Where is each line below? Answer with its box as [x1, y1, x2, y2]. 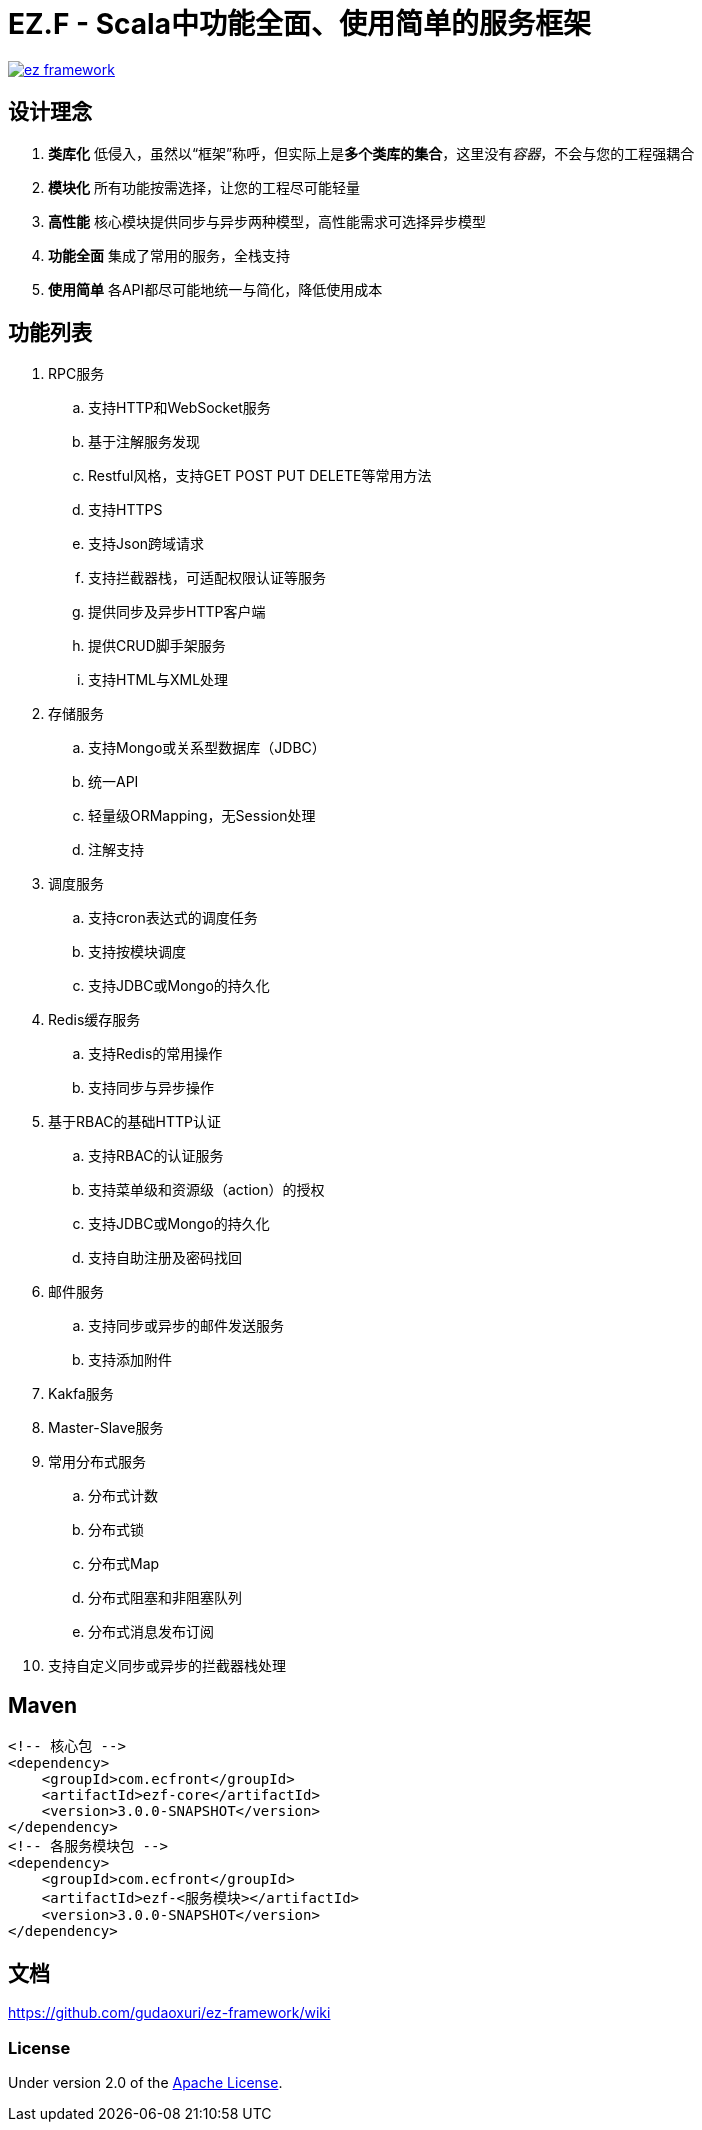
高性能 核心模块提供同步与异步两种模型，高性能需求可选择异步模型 [48, 212, 486, 230]
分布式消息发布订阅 [88, 1623, 214, 1641]
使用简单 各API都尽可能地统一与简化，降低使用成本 [48, 280, 383, 298]
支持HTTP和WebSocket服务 [88, 399, 271, 417]
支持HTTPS [88, 501, 163, 519]
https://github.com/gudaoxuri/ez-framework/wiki [8, 2004, 331, 2022]
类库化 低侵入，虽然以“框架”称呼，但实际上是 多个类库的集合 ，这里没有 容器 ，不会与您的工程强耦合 [48, 144, 695, 162]
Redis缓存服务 [48, 1011, 141, 1029]
